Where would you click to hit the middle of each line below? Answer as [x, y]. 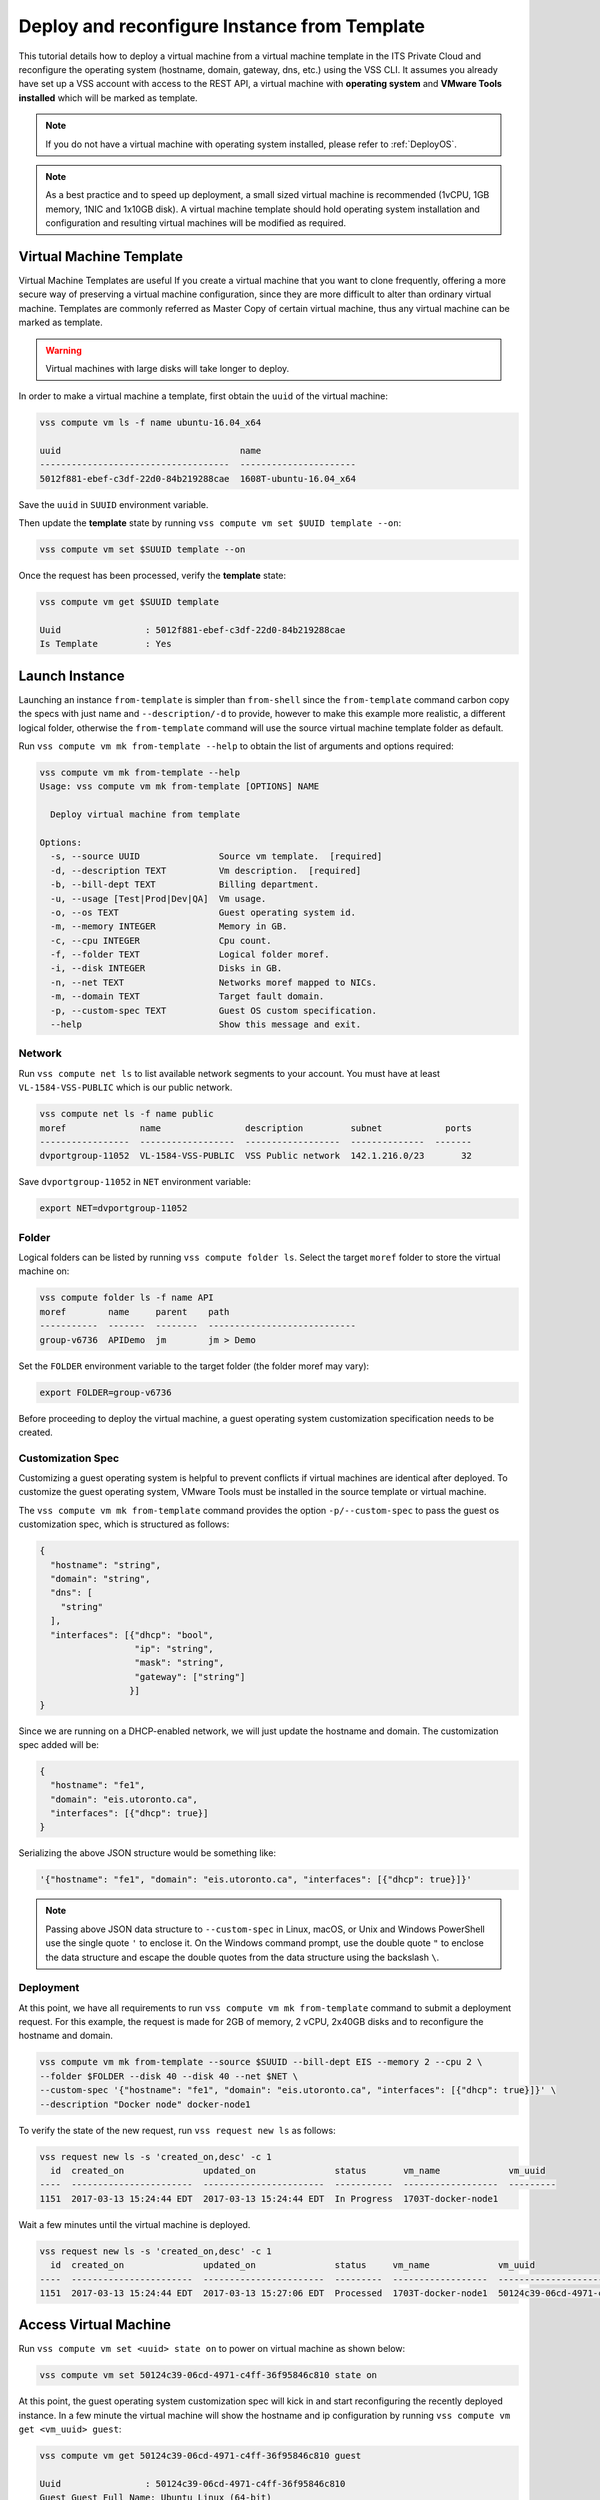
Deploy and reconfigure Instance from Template [221, 26]
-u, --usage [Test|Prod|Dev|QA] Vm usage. [158, 898]
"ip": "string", [174, 1648]
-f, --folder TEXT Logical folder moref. [190, 954]
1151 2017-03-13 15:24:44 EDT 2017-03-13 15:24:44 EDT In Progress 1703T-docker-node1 [269, 2198]
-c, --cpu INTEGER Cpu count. [161, 940]
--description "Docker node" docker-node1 [145, 2104]
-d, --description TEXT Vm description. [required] [206, 870]
